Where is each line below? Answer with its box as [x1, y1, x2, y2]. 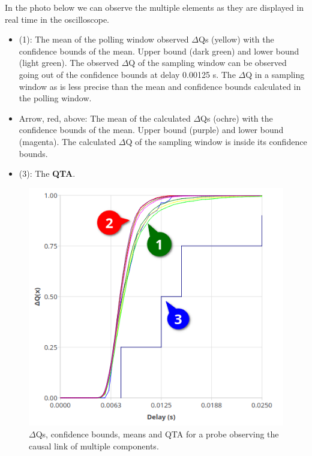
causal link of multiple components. [29, 439, 159, 452]
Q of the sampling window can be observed [128, 56, 287, 69]
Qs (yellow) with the [198, 33, 274, 46]
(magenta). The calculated [19, 135, 116, 147]
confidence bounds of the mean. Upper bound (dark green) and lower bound [19, 44, 299, 57]
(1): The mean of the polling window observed [19, 33, 189, 46]
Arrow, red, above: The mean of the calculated [19, 111, 191, 124]
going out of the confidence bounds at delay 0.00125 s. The [19, 68, 236, 80]
